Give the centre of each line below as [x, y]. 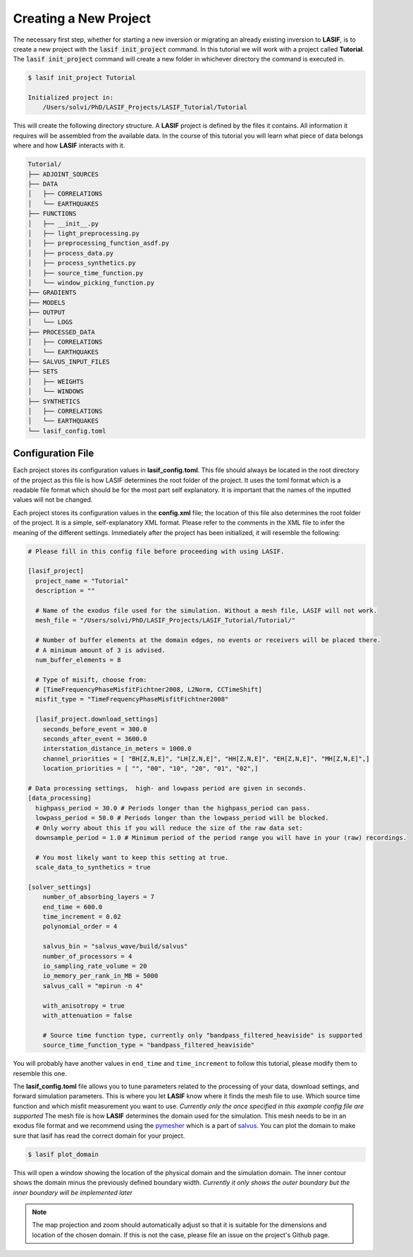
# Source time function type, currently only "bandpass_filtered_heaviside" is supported [203, 1035]
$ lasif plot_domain [63, 1154]
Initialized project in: [71, 98]
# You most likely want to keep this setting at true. [132, 857]
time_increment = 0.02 [82, 917]
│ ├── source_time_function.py [86, 273]
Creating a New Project [82, 18]
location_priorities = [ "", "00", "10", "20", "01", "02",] [150, 769]
